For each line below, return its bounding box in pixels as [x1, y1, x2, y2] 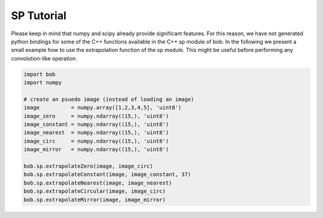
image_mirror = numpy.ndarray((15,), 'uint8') [23, 146, 169, 153]
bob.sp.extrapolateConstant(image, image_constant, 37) [23, 171, 191, 178]
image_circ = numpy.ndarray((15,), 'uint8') [23, 137, 169, 145]
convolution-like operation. [11, 54, 78, 62]
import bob [23, 70, 56, 78]
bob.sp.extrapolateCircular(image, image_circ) [23, 188, 166, 195]
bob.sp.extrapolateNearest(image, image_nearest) [23, 179, 172, 186]
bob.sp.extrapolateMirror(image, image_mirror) [23, 196, 166, 203]
